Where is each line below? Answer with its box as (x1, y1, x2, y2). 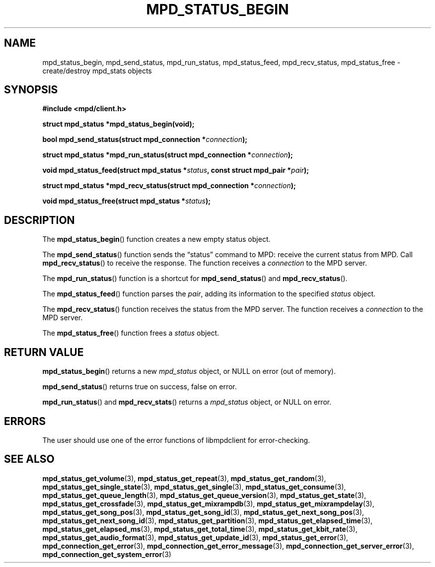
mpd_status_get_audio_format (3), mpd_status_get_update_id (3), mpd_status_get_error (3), (42, 533, 349, 542)
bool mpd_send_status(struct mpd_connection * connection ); (42, 135, 247, 144)
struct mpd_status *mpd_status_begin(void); (42, 120, 195, 129)
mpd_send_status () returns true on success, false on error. (42, 382, 237, 391)
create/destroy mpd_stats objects (42, 66, 152, 75)
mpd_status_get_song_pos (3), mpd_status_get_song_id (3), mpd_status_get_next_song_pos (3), (42, 507, 364, 516)
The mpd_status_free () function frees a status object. (42, 329, 219, 338)
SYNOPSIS (4, 83, 58, 96)
